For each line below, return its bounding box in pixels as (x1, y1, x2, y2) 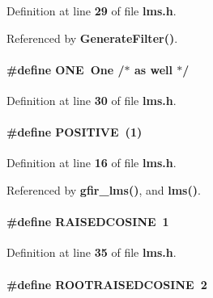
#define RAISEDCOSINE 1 (6, 213, 169, 230)
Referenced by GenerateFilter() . (6, 29, 178, 46)
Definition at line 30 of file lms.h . (6, 91, 177, 108)
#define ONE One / (6, 61, 125, 78)
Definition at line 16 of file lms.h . (6, 154, 177, 171)
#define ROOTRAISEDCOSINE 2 (6, 275, 207, 292)
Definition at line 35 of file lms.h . (6, 244, 177, 261)
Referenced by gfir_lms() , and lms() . (6, 181, 201, 198)
